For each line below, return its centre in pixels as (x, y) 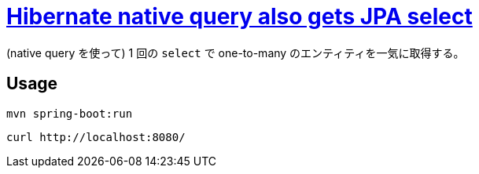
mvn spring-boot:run (70, 113)
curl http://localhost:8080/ (96, 137)
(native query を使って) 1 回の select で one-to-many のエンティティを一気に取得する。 (236, 53)
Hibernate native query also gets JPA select (239, 16)
